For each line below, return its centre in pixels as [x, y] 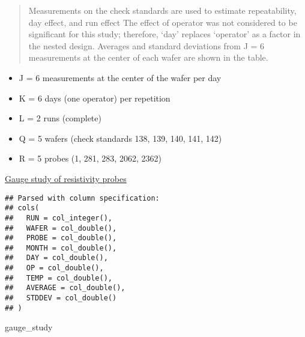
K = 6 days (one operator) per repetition [95, 98]
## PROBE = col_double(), [61, 238]
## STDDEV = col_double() [61, 298]
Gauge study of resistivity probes [66, 178]
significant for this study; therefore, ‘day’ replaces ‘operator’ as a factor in [165, 34]
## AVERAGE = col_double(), [65, 288]
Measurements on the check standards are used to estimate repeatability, [162, 10]
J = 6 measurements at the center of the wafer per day [120, 77]
